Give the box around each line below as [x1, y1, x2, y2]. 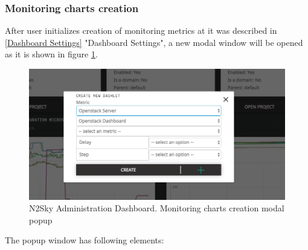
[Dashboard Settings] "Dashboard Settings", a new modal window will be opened [5, 36, 303, 48]
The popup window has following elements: [5, 234, 164, 246]
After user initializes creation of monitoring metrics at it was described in [5, 24, 277, 37]
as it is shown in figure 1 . [5, 48, 98, 60]
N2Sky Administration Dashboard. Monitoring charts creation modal [29, 202, 284, 214]
